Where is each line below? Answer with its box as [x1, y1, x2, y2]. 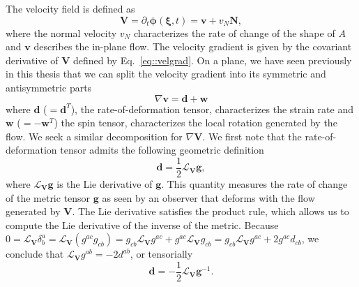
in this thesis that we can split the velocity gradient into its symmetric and [6, 66, 326, 81]
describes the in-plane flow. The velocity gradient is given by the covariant [33, 39, 352, 54]
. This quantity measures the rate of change [161, 177, 348, 191]
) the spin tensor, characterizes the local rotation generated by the [54, 115, 337, 130]
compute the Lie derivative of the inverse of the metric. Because [6, 217, 279, 232]
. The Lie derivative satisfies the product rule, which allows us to [72, 204, 349, 219]
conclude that [6, 246, 64, 261]
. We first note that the [202, 128, 302, 143]
